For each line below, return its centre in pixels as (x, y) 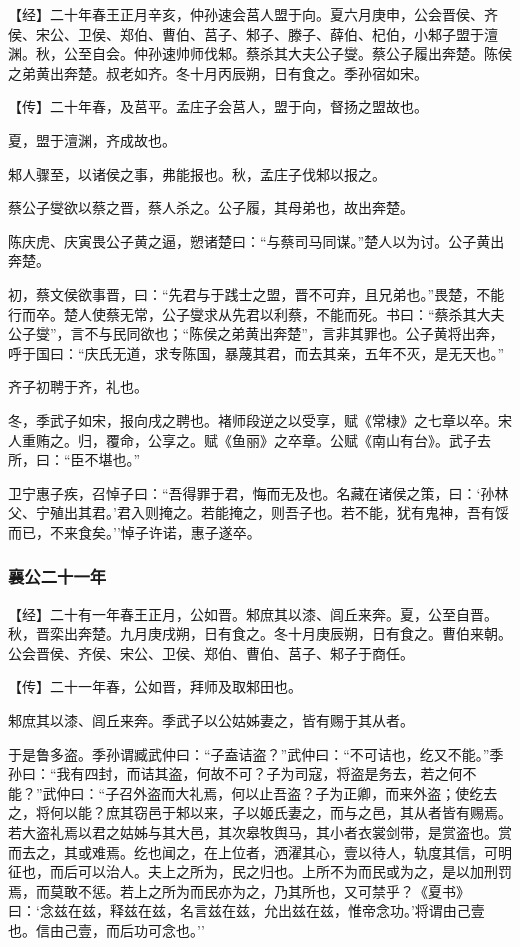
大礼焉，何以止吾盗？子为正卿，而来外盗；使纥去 (336, 792)
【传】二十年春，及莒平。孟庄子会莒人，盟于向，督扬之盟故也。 (218, 106)
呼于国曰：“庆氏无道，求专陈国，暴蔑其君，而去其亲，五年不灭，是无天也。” (256, 352)
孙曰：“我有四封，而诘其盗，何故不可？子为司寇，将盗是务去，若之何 (235, 773)
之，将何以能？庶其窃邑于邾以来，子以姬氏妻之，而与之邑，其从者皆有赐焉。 (260, 812)
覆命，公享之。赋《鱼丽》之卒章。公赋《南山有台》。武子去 (298, 439)
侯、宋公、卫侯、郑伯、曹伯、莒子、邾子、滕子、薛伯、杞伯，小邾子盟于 (246, 33)
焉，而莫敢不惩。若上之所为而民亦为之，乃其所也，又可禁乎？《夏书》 (239, 890)
